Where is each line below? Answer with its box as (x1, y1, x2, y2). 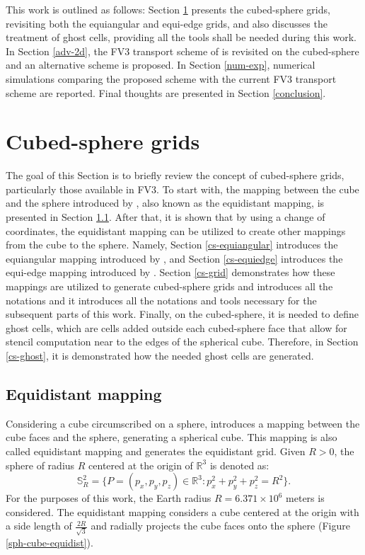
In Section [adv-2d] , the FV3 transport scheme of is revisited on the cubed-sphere (6, 43, 359, 58)
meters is (286, 491, 325, 505)
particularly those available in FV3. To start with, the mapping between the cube (6, 181, 359, 196)
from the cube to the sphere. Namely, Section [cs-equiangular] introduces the (6, 237, 338, 252)
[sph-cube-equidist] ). (6, 535, 93, 550)
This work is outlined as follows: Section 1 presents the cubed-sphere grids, (6, 2, 330, 16)
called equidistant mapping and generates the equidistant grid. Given (6, 443, 306, 458)
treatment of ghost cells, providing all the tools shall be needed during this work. (6, 30, 357, 45)
